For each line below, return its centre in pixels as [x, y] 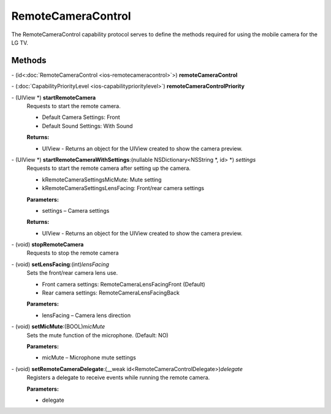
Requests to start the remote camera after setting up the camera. [109, 168]
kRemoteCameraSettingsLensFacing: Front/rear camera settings [123, 188]
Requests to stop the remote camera [73, 253]
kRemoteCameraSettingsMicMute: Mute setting [102, 179]
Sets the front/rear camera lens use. [72, 273]
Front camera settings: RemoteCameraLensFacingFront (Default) [124, 284]
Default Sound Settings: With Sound [87, 126]
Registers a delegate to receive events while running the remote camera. [118, 378]
